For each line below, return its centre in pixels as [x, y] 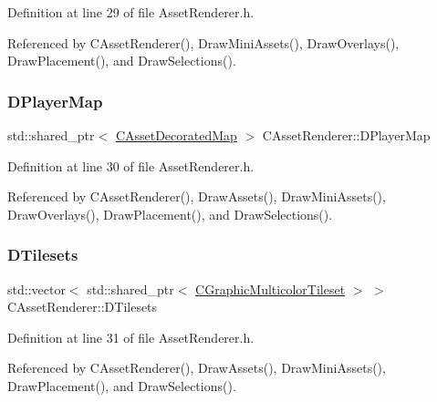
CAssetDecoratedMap [176, 135]
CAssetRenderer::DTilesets [83, 307]
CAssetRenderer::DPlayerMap [346, 135]
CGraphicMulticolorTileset [271, 289]
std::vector [36, 289]
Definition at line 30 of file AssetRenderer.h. [131, 165]
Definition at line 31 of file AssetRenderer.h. [131, 337]
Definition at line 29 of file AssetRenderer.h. [131, 12]
